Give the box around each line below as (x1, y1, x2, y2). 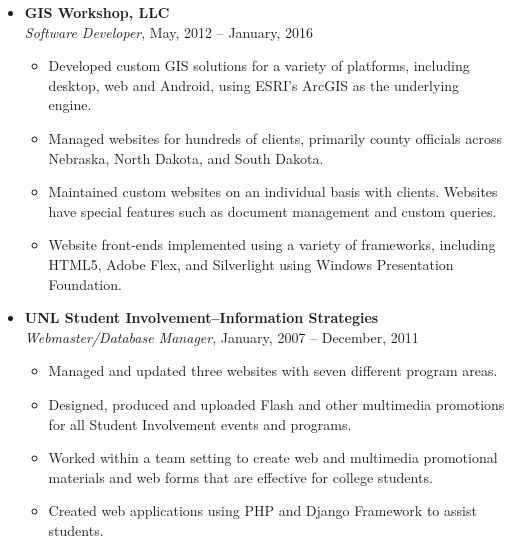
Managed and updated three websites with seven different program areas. (48, 360, 498, 381)
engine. (48, 94, 92, 115)
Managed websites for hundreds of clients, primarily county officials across (48, 127, 502, 148)
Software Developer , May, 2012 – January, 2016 (24, 21, 314, 42)
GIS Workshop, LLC (24, 2, 170, 22)
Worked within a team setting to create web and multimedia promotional (48, 447, 498, 468)
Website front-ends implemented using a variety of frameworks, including (48, 234, 496, 255)
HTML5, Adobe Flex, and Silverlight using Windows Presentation (48, 253, 454, 274)
